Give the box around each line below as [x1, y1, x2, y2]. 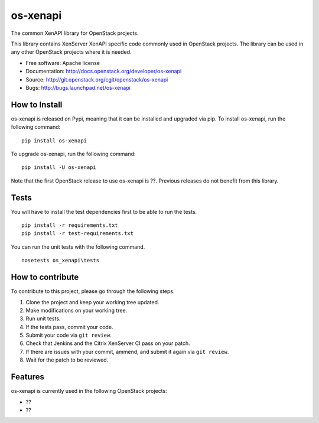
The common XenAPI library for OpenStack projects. [11, 30, 139, 37]
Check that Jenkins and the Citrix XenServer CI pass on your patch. [25, 340, 190, 347]
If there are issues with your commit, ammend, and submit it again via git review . [25, 348, 229, 355]
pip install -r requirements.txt [21, 222, 118, 229]
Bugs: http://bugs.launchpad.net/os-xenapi [25, 84, 131, 91]
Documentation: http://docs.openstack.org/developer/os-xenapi [25, 68, 182, 75]
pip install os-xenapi [21, 137, 87, 144]
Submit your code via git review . [25, 331, 112, 339]
